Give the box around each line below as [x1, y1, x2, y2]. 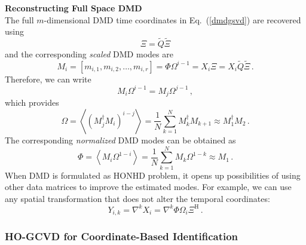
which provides [5, 96, 59, 109]
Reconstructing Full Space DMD [5, 2, 142, 14]
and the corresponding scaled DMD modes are [5, 48, 173, 60]
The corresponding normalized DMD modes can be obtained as [5, 133, 236, 146]
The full [5, 13, 34, 26]
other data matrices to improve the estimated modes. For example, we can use [5, 180, 292, 193]
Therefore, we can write [5, 72, 91, 85]
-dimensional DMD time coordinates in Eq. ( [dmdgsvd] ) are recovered [44, 13, 301, 26]
